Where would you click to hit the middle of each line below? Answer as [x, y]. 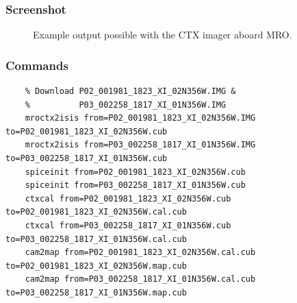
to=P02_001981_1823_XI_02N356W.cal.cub [96, 212]
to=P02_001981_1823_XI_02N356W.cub [87, 131]
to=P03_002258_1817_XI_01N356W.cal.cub [96, 239]
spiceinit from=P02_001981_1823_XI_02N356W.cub [135, 172]
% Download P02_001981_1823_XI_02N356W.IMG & [130, 92]
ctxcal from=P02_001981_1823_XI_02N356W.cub [128, 198]
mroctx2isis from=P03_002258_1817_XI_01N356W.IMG [140, 145]
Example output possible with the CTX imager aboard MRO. [163, 35]
